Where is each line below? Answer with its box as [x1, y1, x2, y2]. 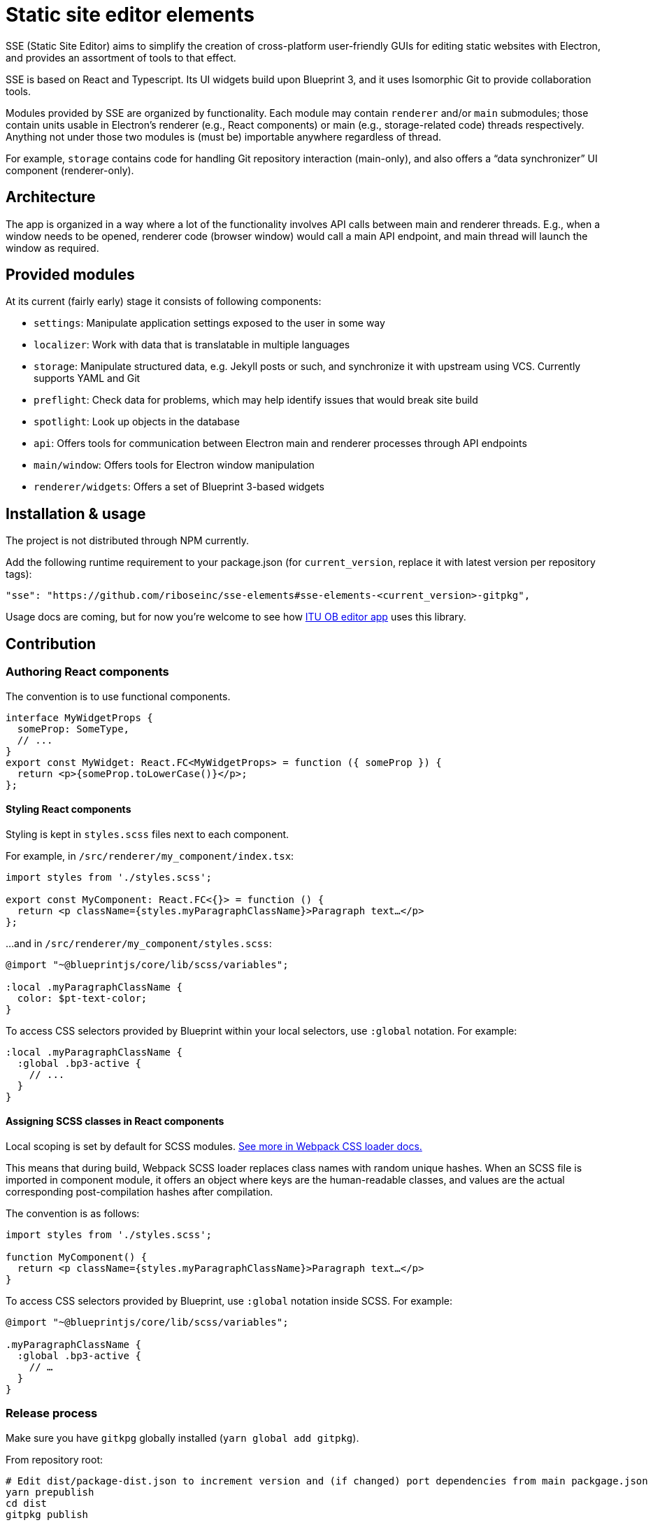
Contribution [6, 634, 96, 653]
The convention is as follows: [6, 1207, 140, 1219]
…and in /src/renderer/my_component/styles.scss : [6, 937, 272, 949]
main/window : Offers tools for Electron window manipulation [34, 459, 315, 471]
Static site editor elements [6, 3, 254, 27]
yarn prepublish [6, 1486, 94, 1498]
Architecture [6, 188, 96, 206]
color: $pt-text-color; [17, 992, 148, 1004]
